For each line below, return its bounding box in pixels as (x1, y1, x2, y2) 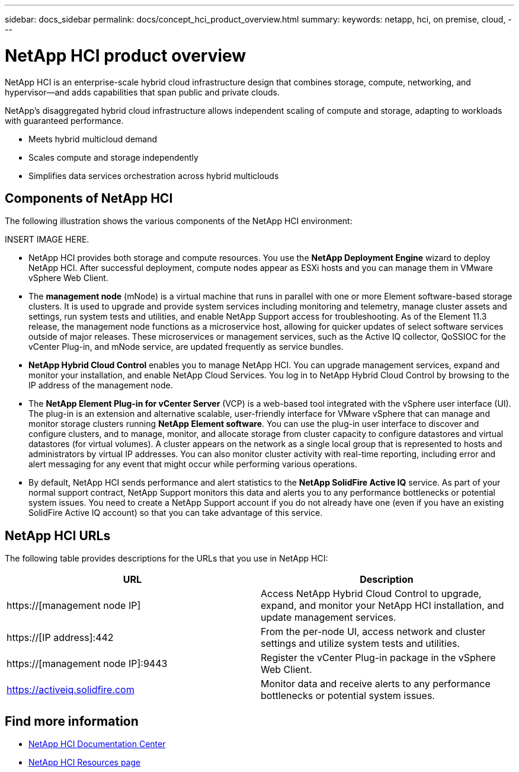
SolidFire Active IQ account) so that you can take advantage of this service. (28, 508, 323, 518)
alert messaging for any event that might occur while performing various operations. (28, 459, 357, 470)
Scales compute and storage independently (28, 152, 198, 162)
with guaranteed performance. (5, 115, 124, 126)
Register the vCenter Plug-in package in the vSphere (261, 652, 496, 664)
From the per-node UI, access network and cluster (261, 626, 486, 638)
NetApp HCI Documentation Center (28, 739, 166, 749)
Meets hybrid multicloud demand (28, 133, 158, 144)
